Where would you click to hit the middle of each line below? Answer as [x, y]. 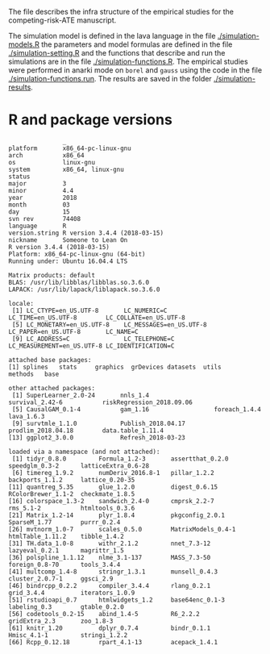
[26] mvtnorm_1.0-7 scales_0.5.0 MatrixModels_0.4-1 [122, 529]
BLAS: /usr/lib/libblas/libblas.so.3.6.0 [79, 282]
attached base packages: [50, 360]
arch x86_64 [46, 155]
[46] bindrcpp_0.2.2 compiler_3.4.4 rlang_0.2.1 [110, 585]
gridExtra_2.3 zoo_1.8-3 [61, 621]
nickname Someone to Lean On [68, 240]
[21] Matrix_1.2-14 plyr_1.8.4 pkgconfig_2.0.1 [117, 515]
